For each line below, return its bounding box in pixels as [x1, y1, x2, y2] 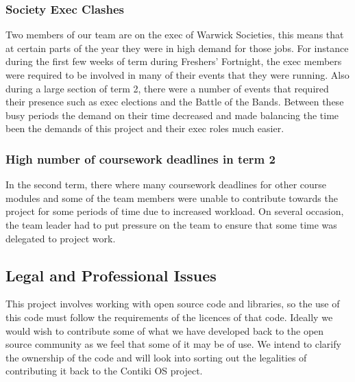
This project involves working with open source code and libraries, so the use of [5, 296, 340, 311]
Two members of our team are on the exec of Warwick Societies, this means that [5, 27, 344, 42]
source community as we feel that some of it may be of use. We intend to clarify [5, 337, 341, 351]
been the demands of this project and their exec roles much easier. [5, 121, 284, 136]
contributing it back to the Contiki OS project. [5, 364, 203, 378]
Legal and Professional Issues [5, 264, 217, 285]
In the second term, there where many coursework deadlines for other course [5, 177, 327, 192]
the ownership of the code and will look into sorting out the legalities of [5, 350, 307, 364]
